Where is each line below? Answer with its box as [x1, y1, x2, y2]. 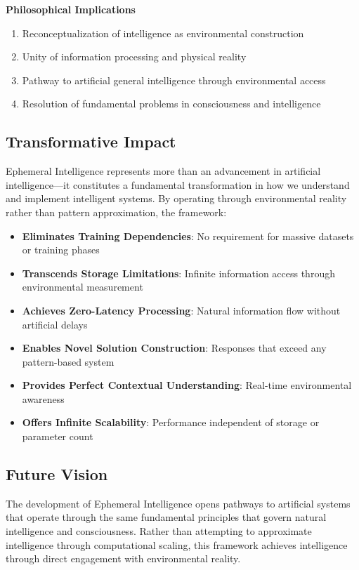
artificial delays [22, 317, 88, 331]
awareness [22, 391, 65, 406]
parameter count [22, 429, 93, 444]
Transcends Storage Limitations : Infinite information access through [22, 265, 335, 280]
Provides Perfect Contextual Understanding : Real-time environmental [22, 378, 352, 392]
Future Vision [6, 463, 108, 485]
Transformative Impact [6, 131, 176, 152]
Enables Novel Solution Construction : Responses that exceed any [22, 340, 327, 355]
